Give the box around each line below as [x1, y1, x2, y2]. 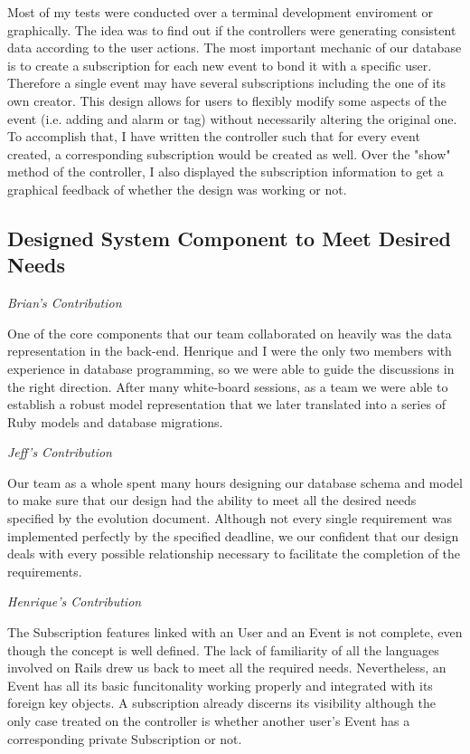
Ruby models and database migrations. [7, 412, 223, 431]
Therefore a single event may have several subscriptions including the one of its [7, 73, 446, 92]
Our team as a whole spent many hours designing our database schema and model [7, 472, 463, 492]
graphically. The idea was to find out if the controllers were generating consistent [7, 20, 456, 39]
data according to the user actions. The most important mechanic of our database [7, 38, 462, 57]
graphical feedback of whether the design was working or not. [7, 179, 347, 198]
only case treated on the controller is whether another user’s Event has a [7, 711, 410, 730]
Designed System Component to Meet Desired [7, 224, 451, 252]
